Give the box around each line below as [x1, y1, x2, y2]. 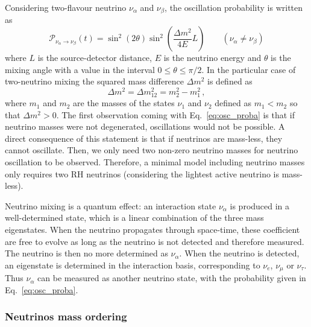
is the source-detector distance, [37, 51, 152, 64]
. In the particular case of [201, 63, 296, 75]
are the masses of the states [73, 97, 175, 109]
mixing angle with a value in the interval [5, 63, 155, 75]
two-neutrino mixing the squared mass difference [5, 75, 184, 87]
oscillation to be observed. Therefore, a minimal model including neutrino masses [5, 156, 305, 168]
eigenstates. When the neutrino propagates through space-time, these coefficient [5, 223, 300, 235]
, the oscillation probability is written [165, 1, 303, 13]
